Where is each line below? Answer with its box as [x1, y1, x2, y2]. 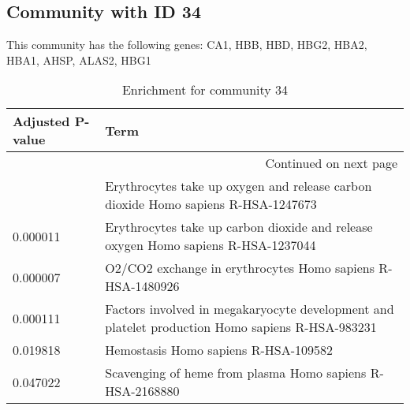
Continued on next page [265, 154, 397, 173]
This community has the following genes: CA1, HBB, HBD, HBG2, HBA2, [6, 36, 367, 53]
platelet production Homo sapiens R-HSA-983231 [105, 318, 377, 337]
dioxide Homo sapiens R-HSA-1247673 [105, 195, 317, 214]
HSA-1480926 [105, 277, 180, 296]
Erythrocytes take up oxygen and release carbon [105, 177, 372, 196]
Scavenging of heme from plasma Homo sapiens [105, 363, 367, 382]
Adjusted [13, 112, 70, 131]
